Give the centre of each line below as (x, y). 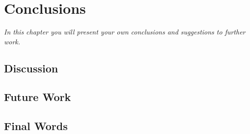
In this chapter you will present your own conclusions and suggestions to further (125, 32)
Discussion (31, 68)
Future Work (38, 97)
